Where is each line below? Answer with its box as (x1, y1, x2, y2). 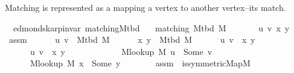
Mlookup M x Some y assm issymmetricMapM (30, 57, 251, 69)
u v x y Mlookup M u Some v (30, 45, 213, 57)
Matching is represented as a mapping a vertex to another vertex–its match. (5, 1, 286, 13)
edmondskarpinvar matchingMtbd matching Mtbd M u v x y (13, 21, 290, 34)
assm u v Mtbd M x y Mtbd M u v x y (8, 33, 255, 46)
